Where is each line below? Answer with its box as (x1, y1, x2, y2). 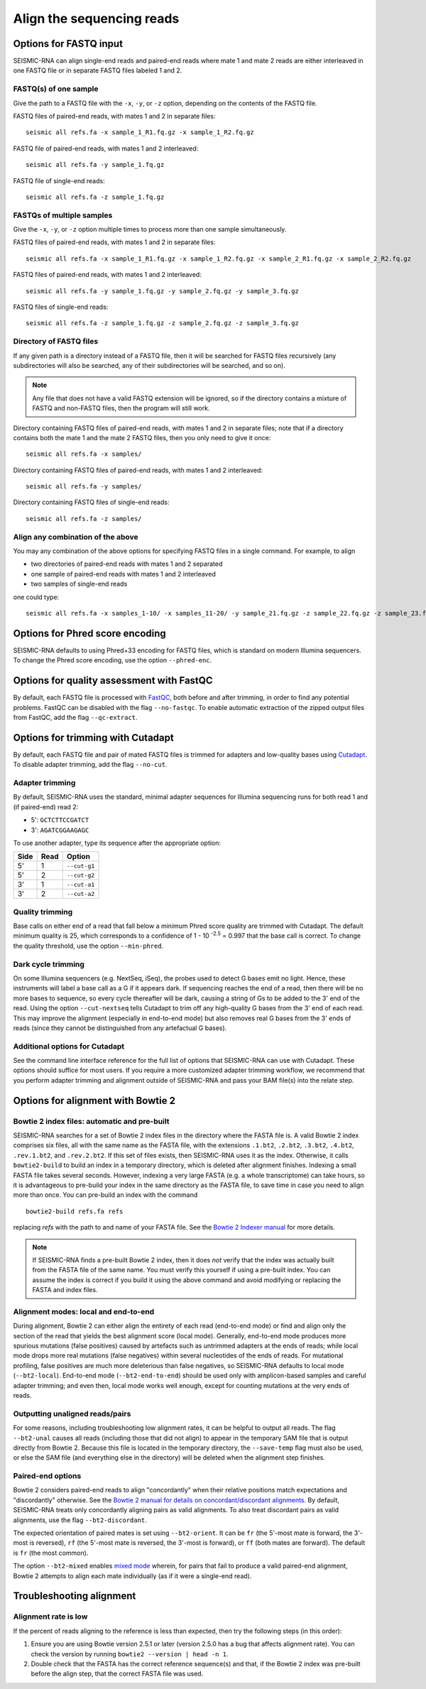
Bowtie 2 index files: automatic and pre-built (13, 1116, 170, 1126)
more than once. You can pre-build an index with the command (13, 1191, 198, 1199)
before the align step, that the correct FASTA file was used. (31, 1669, 204, 1678)
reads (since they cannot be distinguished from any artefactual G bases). (13, 1023, 227, 1032)
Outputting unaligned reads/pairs (13, 1409, 131, 1419)
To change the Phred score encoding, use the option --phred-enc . (13, 656, 212, 665)
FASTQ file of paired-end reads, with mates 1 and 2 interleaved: (13, 144, 199, 153)
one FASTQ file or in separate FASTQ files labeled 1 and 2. (13, 66, 182, 75)
